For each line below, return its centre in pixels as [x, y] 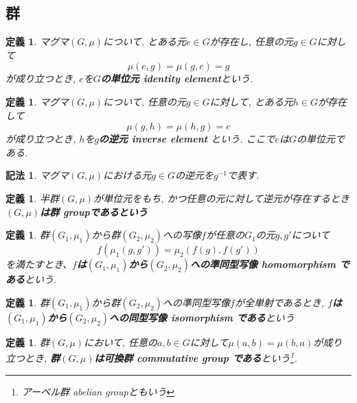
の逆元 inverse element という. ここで [187, 139]
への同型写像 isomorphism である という [202, 317]
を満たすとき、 [39, 264]
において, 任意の [121, 342]
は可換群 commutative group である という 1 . [196, 357]
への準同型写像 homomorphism [263, 264]
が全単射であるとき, [279, 302]
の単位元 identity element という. [177, 78]
